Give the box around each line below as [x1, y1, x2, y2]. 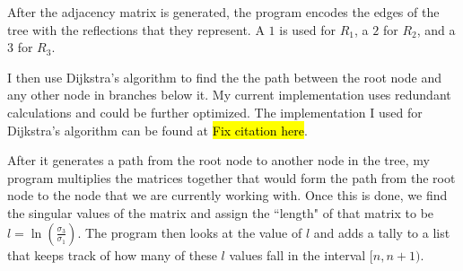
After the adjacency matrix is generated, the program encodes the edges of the [7, 3, 440, 21]
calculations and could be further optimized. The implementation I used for [7, 102, 423, 121]
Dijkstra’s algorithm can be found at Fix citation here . [7, 120, 308, 139]
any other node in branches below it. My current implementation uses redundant [7, 85, 451, 104]
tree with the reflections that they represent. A [7, 20, 265, 39]
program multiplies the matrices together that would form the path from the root [7, 168, 456, 187]
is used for [279, 20, 336, 39]
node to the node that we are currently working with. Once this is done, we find [7, 186, 448, 205]
